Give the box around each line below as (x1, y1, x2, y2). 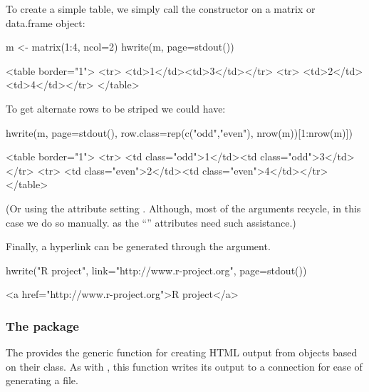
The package (6, 316, 79, 334)
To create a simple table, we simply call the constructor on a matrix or (6, 1, 316, 16)
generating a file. (6, 373, 78, 388)
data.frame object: (6, 15, 85, 30)
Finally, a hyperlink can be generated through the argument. (6, 239, 271, 254)
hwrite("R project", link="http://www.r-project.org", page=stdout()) (6, 262, 307, 277)
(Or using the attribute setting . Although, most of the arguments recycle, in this (6, 200, 361, 215)
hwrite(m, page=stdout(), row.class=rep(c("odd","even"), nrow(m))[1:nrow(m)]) (6, 125, 353, 140)
